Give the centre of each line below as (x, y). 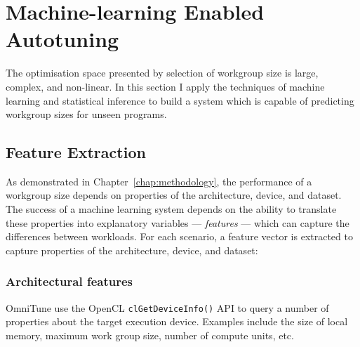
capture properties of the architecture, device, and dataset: (132, 250)
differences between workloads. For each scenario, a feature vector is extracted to (179, 236)
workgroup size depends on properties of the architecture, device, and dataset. (174, 195)
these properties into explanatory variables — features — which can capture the (178, 222)
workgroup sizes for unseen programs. (86, 114)
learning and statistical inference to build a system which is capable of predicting (180, 100)
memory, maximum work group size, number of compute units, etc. (150, 335)
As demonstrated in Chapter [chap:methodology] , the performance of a (159, 181)
